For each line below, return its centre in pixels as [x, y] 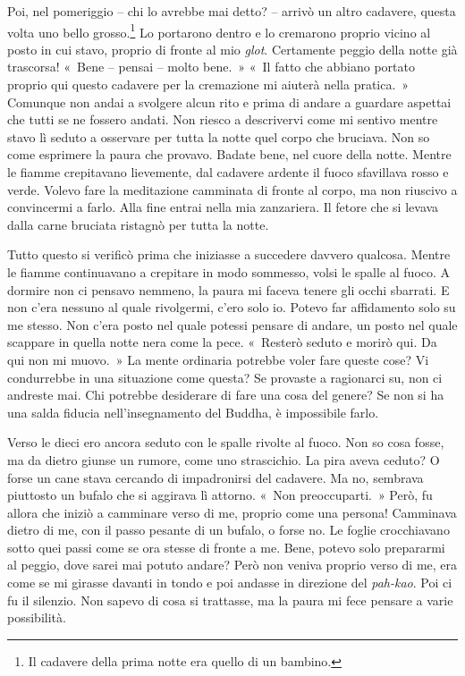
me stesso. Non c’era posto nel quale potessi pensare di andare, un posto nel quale [232, 324]
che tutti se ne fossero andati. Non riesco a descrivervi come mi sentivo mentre [223, 119]
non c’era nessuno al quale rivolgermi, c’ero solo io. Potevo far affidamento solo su [232, 307]
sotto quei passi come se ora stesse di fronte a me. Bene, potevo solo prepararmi [226, 547]
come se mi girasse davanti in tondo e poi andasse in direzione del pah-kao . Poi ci [230, 583]
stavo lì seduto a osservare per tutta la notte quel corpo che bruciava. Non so [219, 136]
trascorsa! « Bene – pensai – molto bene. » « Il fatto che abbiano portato [211, 67]
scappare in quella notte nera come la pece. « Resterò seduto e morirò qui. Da [222, 342]
